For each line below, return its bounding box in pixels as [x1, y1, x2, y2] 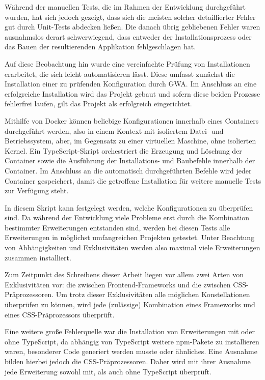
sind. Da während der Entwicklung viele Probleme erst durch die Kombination [5, 212, 250, 223]
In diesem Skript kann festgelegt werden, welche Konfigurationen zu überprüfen [5, 202, 253, 213]
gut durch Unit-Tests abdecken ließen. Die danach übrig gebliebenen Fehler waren [5, 21, 260, 32]
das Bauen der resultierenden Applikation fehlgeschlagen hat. [5, 41, 196, 52]
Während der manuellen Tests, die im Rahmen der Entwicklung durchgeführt [5, 2, 246, 12]
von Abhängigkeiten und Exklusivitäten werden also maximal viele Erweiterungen [5, 242, 260, 253]
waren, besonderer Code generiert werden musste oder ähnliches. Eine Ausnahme [5, 346, 257, 357]
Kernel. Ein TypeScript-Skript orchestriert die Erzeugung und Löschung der [5, 145, 242, 156]
